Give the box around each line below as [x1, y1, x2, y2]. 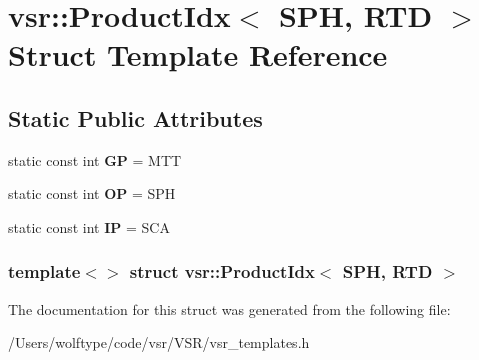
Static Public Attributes [8, 102, 263, 133]
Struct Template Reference [8, 34, 388, 75]
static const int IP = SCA [8, 216, 170, 237]
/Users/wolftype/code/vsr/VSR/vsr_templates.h [8, 332, 310, 353]
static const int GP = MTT [8, 149, 182, 170]
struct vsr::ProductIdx [129, 259, 315, 284]
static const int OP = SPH [8, 183, 176, 204]
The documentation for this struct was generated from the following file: [8, 298, 451, 319]
